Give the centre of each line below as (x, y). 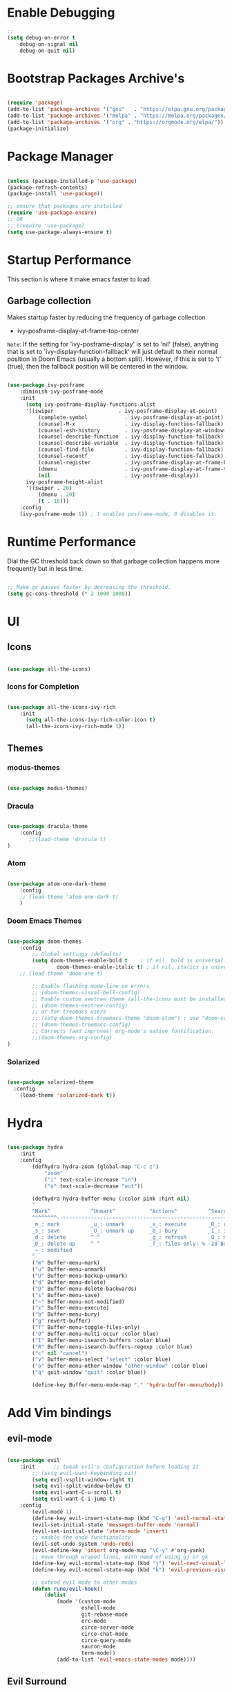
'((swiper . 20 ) (49, 488)
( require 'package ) (35, 103)
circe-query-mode (106, 1640)
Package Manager (60, 156)
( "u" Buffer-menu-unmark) (69, 1269)
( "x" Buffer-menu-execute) (71, 1308)
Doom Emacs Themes (45, 921)
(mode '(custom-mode (86, 1602)
